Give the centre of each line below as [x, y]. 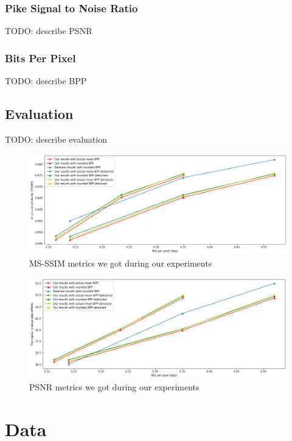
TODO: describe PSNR [49, 31]
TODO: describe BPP [46, 81]
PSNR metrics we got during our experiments [114, 387]
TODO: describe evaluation [56, 139]
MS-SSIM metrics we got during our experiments [121, 263]
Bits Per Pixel [40, 58]
